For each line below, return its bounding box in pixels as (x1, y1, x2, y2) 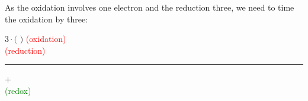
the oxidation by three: (5, 12, 88, 25)
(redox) (5, 84, 31, 96)
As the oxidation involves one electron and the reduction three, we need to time (5, 1, 294, 13)
